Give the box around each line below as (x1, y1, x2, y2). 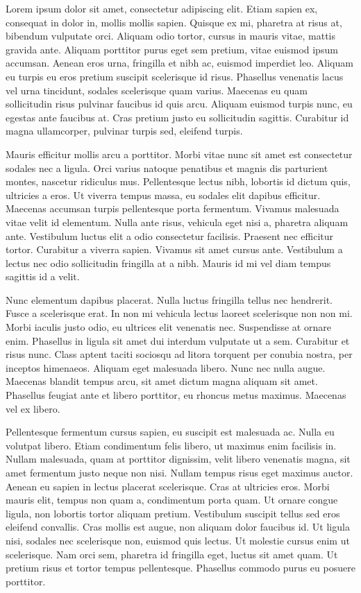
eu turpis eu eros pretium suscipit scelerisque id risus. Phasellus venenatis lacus (6, 69, 344, 83)
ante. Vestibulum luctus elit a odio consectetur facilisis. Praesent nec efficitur (6, 228, 334, 243)
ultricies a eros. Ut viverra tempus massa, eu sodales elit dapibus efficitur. (6, 187, 321, 202)
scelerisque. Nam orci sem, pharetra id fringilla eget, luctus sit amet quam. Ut (6, 547, 338, 561)
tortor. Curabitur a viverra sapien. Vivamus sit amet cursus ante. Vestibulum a (6, 242, 343, 257)
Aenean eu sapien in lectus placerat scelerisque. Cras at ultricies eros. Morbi (6, 479, 330, 493)
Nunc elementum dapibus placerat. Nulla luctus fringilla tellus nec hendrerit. (6, 292, 333, 307)
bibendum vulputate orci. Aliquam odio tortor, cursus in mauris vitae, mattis (6, 28, 336, 43)
